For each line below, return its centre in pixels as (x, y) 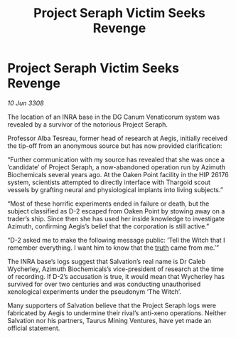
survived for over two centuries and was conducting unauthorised (104, 284)
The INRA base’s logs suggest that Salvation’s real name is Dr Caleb (107, 261)
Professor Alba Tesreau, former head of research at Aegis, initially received (118, 138)
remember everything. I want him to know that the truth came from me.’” (113, 248)
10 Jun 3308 (26, 103)
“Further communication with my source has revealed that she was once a (116, 159)
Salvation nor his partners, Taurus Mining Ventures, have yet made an (109, 320)
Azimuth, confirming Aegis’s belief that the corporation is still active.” (108, 226)
